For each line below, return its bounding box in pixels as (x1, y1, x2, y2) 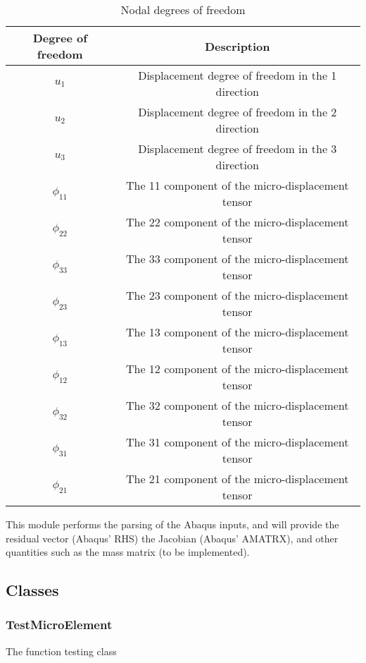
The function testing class (6, 643, 117, 658)
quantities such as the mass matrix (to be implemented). (6, 545, 250, 559)
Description (204, 37, 270, 54)
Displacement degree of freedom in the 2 (138, 104, 337, 120)
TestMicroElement (6, 616, 113, 633)
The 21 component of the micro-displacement (125, 470, 349, 487)
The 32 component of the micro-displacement (125, 397, 349, 413)
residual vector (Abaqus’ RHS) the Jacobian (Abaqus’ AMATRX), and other (6, 530, 339, 545)
